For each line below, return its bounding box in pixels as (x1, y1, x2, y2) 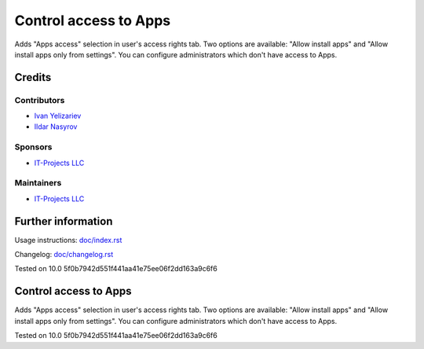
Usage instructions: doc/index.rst (14, 235, 122, 244)
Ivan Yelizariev (34, 111, 82, 121)
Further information (14, 215, 113, 228)
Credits (14, 71, 52, 84)
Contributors (14, 94, 65, 105)
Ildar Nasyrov (34, 122, 78, 131)
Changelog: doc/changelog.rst (14, 250, 114, 259)
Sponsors (14, 141, 53, 152)
